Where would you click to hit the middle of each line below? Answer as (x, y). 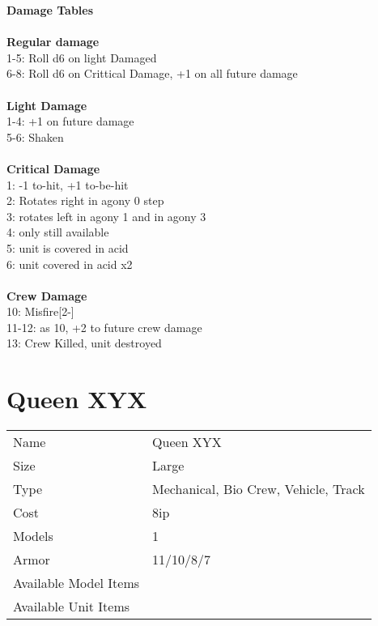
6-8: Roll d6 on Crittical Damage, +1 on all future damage (152, 73)
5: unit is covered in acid (68, 247)
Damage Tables (50, 10)
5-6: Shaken (35, 136)
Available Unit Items (72, 607)
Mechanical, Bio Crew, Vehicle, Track (259, 489)
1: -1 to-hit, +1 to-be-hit (68, 184)
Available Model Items (76, 583)
